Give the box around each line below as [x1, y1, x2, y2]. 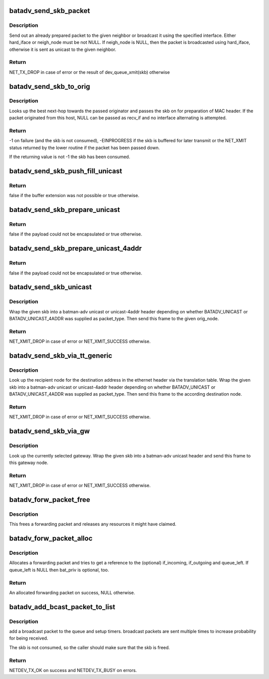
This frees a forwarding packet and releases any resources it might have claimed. [9, 521, 177, 527]
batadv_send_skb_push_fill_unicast [9, 167, 123, 175]
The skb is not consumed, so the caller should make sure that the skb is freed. [9, 644, 170, 651]
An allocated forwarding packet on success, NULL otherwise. [9, 589, 135, 596]
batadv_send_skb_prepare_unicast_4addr [9, 244, 142, 253]
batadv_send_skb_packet [9, 6, 90, 15]
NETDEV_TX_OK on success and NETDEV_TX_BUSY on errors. [9, 668, 137, 673]
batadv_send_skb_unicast [9, 283, 92, 291]
